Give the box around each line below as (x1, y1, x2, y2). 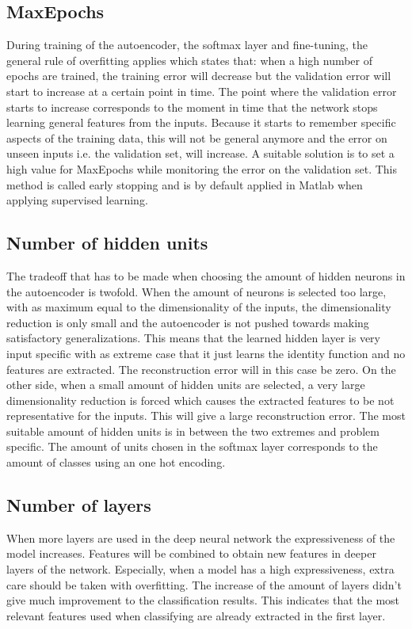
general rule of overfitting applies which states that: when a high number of (6, 51, 373, 68)
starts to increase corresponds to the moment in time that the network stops (6, 98, 378, 115)
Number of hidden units (6, 231, 208, 255)
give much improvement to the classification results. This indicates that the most (6, 592, 400, 608)
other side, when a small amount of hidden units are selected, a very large (6, 376, 365, 393)
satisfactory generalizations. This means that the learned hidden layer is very (6, 330, 380, 346)
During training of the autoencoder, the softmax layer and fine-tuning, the (6, 36, 368, 53)
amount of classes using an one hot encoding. (6, 454, 226, 471)
